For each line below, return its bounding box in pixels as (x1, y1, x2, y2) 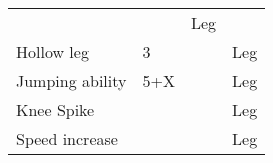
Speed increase (16, 127, 118, 150)
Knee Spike (16, 98, 95, 121)
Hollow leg (16, 40, 89, 63)
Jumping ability (16, 69, 127, 92)
